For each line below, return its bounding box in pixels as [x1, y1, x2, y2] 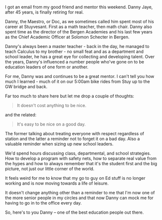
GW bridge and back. [5, 84, 47, 89]
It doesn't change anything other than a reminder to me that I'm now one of [5, 190, 155, 195]
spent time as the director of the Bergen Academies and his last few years [5, 29, 153, 34]
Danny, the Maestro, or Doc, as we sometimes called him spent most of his [5, 19, 154, 24]
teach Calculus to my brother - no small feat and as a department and [5, 48, 144, 54]
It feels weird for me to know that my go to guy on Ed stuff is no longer [5, 175, 146, 181]
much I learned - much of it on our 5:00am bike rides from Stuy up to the [5, 79, 150, 84]
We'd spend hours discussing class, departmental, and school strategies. [5, 150, 151, 156]
